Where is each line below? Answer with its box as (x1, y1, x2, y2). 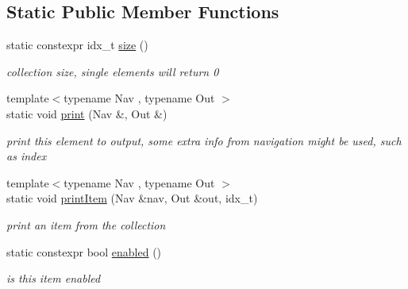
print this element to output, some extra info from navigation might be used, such (6, 132, 402, 148)
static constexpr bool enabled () (6, 243, 162, 260)
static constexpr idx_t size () (6, 37, 148, 53)
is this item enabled (6, 270, 101, 287)
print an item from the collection (6, 216, 166, 233)
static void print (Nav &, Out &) (6, 105, 167, 121)
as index (6, 148, 47, 164)
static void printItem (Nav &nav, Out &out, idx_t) (6, 190, 258, 206)
